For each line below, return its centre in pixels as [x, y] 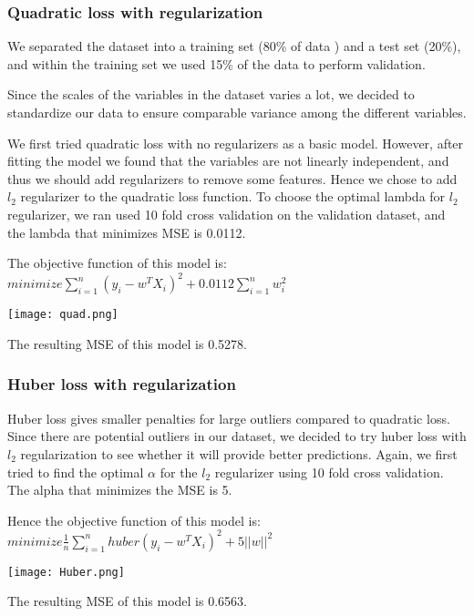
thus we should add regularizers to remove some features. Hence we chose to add [232, 178]
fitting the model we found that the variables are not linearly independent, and [228, 161]
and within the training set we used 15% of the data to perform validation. [216, 63]
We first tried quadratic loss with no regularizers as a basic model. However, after [236, 143]
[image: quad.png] [63, 315]
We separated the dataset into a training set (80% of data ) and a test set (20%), [234, 46]
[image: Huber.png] [66, 572]
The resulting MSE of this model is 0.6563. [127, 601]
